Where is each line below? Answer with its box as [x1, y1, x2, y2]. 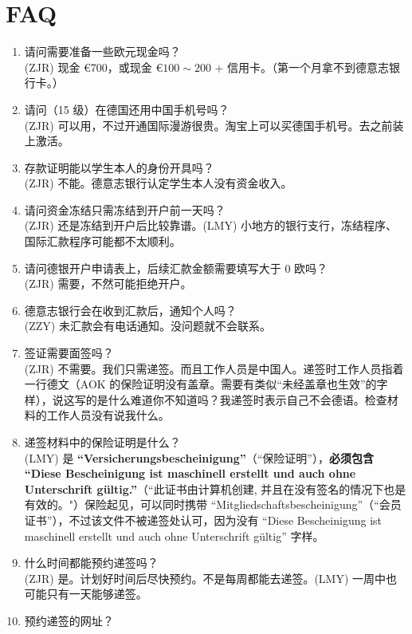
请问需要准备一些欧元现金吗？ [24, 43, 181, 60]
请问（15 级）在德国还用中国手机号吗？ [24, 100, 230, 117]
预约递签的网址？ [24, 612, 114, 628]
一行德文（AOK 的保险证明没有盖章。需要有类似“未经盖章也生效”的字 [24, 376, 388, 392]
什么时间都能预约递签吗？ [24, 554, 159, 571]
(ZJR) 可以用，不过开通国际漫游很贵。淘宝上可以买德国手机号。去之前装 [24, 116, 404, 133]
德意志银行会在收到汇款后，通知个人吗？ [24, 301, 237, 318]
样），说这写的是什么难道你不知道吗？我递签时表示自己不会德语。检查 [24, 391, 387, 408]
